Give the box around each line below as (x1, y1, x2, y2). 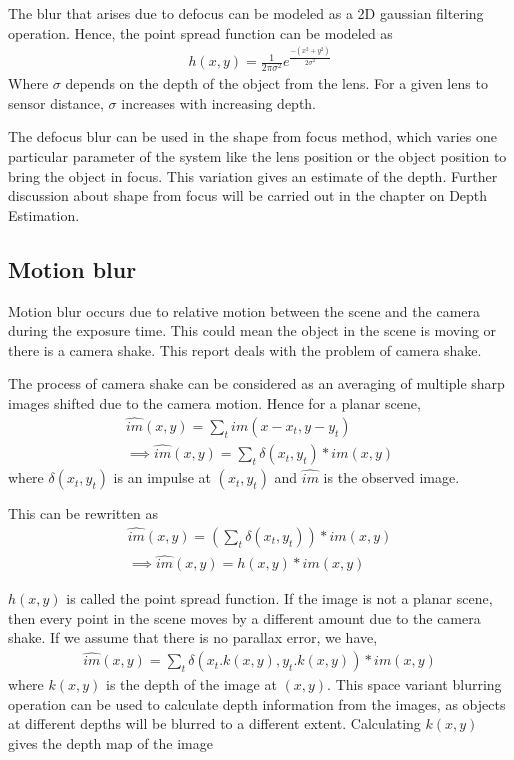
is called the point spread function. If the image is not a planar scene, (66, 588, 493, 609)
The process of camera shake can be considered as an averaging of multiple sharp (8, 373, 505, 394)
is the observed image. (323, 467, 460, 488)
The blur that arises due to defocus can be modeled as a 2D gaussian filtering (8, 3, 484, 23)
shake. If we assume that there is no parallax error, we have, (8, 627, 378, 648)
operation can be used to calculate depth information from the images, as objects (8, 693, 506, 714)
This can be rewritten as (8, 503, 158, 524)
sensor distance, (8, 92, 104, 113)
